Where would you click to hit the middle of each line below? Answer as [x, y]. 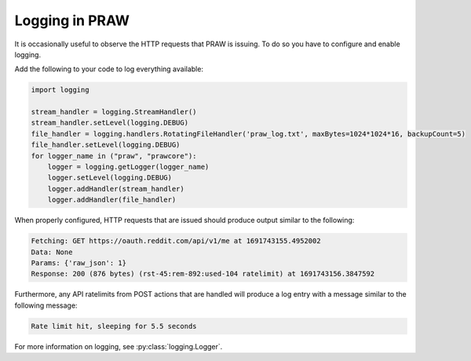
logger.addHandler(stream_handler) [116, 189]
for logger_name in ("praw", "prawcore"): [114, 156]
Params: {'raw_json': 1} [79, 263]
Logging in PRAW [72, 20]
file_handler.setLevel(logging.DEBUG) [106, 145]
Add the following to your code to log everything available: [109, 69]
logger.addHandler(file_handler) [112, 200]
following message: [46, 305]
